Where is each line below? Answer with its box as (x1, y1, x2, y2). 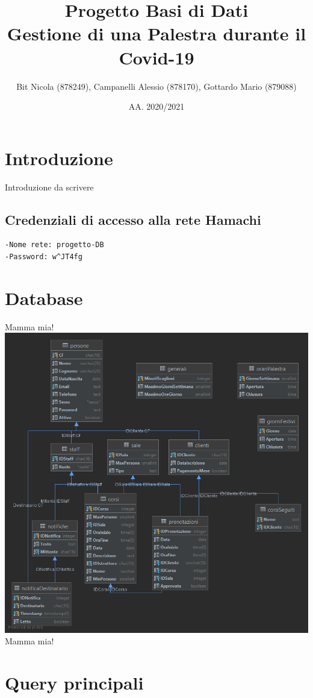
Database (5, 285, 83, 310)
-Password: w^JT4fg (5, 253, 82, 262)
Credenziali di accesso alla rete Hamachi (5, 210, 261, 228)
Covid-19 (119, 45, 194, 69)
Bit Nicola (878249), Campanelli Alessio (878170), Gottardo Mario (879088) (16, 80, 297, 92)
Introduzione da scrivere (5, 180, 94, 193)
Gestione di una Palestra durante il (7, 21, 306, 46)
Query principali (5, 670, 144, 695)
